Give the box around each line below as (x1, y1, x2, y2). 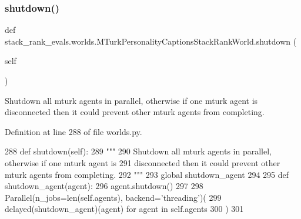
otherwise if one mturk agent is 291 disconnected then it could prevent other (5, 156, 280, 169)
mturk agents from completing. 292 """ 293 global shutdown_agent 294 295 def (5, 168, 289, 180)
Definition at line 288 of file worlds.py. (5, 125, 142, 137)
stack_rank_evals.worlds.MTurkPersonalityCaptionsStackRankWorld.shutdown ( (5, 35, 297, 47)
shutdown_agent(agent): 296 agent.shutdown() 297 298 (5, 180, 203, 192)
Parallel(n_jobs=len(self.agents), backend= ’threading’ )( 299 (5, 191, 222, 203)
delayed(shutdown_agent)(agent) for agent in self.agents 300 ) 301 (5, 203, 244, 215)
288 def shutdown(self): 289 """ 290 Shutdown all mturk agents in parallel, (5, 145, 272, 157)
